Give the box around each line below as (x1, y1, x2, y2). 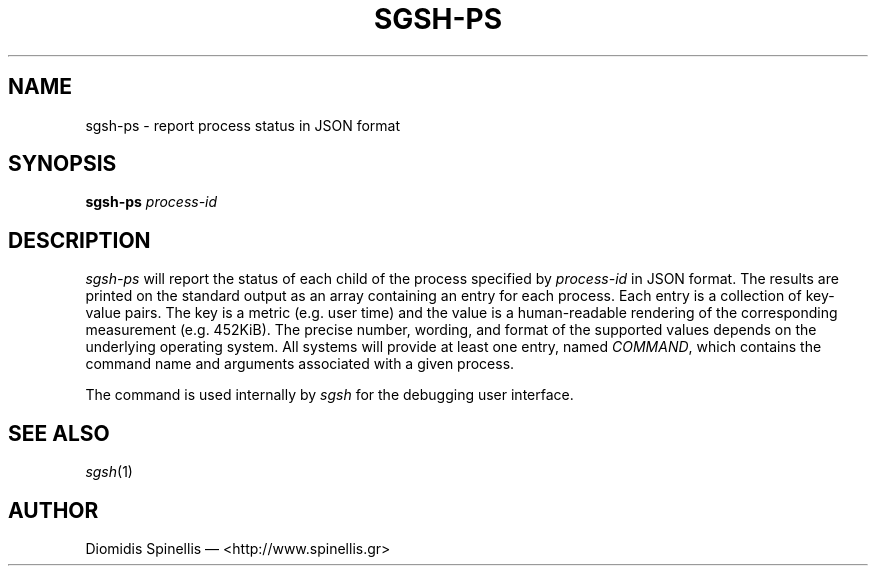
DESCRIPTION (8, 227, 151, 253)
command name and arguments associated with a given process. (85, 355, 515, 373)
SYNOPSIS (8, 151, 117, 177)
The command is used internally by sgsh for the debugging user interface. (85, 386, 574, 404)
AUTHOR (8, 497, 99, 523)
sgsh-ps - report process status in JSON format (85, 116, 401, 134)
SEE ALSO (8, 420, 110, 446)
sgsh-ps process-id (85, 193, 218, 211)
